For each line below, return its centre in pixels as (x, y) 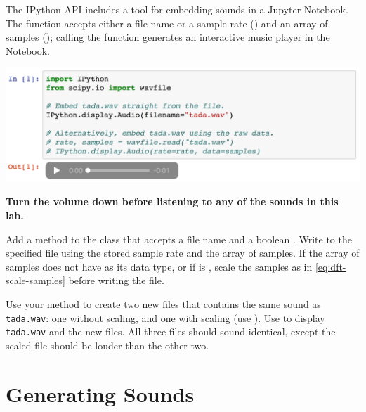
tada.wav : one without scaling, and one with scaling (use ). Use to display (165, 317)
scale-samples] (35, 280)
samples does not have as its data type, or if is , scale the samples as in (159, 266)
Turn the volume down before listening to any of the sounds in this (172, 201)
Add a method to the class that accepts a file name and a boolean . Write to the (179, 239)
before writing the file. (116, 280)
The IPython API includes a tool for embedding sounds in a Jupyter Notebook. (177, 9)
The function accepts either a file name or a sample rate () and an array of (167, 23)
